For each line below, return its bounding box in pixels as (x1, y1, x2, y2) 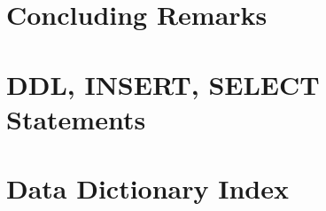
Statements (6, 100, 146, 137)
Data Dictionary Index (6, 170, 290, 207)
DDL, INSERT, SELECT (6, 66, 320, 102)
